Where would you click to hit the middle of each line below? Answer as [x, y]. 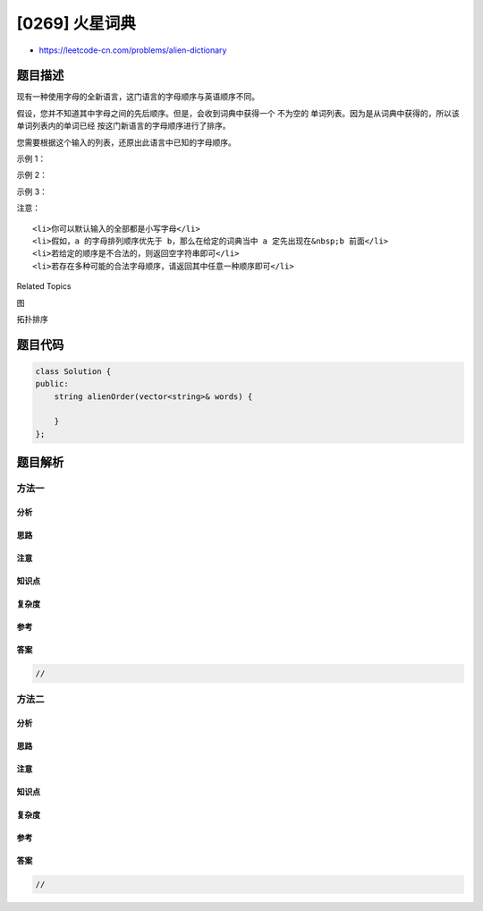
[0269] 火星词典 [76, 23]
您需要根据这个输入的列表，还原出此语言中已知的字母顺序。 [126, 142]
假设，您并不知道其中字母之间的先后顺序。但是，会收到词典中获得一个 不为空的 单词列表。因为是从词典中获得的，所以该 [238, 113]
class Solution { [73, 371]
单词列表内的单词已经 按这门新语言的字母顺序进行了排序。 [123, 126]
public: [52, 384]
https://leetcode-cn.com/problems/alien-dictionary [133, 50]
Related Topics [44, 286]
